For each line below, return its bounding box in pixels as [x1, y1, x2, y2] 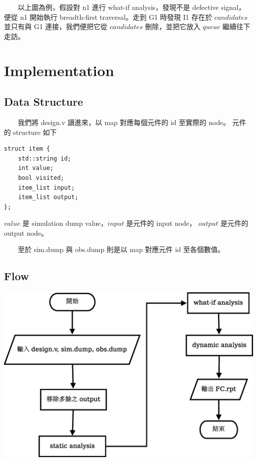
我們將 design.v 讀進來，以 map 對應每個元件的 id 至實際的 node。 [17, 117, 230, 127]
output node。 [4, 227, 48, 238]
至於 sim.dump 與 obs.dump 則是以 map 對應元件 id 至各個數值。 [17, 244, 225, 254]
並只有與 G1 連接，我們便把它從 [4, 21, 108, 32]
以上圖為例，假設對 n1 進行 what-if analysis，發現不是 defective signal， [17, 2, 246, 12]
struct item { [4, 145, 50, 153]
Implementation [4, 60, 114, 80]
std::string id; [18, 155, 72, 162]
